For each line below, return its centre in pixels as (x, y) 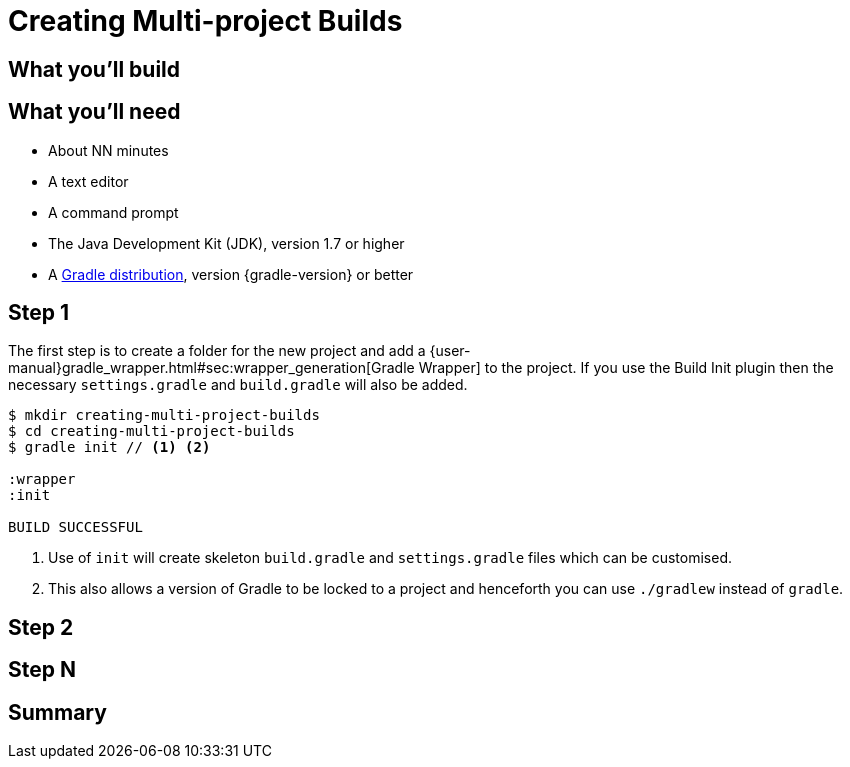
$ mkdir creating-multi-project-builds (164, 415)
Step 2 (41, 627)
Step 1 (39, 313)
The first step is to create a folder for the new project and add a (217, 351)
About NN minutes (108, 150)
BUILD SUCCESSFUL (75, 527)
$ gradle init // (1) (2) (109, 447)
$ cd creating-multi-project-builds (151, 431)
